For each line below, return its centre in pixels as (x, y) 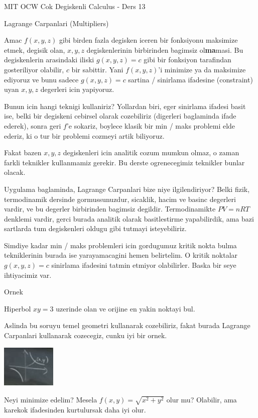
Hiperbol (18, 308)
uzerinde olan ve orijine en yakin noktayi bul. (125, 308)
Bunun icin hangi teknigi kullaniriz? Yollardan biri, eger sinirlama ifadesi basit (125, 106)
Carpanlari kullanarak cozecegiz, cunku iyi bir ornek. (86, 335)
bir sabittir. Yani (97, 69)
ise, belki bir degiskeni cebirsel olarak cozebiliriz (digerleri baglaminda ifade (120, 116)
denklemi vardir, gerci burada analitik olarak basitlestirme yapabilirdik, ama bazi (129, 218)
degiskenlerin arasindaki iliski (49, 60)
